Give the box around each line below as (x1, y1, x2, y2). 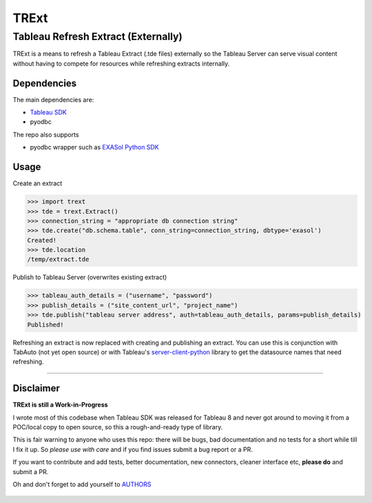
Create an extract (12, 179, 63, 187)
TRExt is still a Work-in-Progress (12, 400, 108, 409)
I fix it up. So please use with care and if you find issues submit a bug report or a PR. (12, 445, 253, 453)
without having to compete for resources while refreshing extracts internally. (12, 59, 230, 68)
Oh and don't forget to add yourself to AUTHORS (12, 480, 152, 489)
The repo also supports (12, 130, 79, 138)
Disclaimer (12, 382, 60, 394)
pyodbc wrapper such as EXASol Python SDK (30, 143, 159, 152)
